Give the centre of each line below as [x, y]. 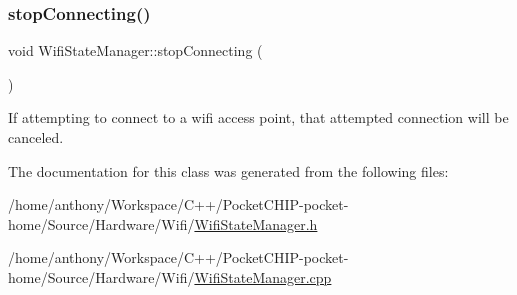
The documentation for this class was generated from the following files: [228, 170]
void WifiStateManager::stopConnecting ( [135, 50]
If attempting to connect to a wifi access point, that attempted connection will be [258, 117]
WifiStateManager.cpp [263, 276]
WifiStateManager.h [256, 223]
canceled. [36, 137]
